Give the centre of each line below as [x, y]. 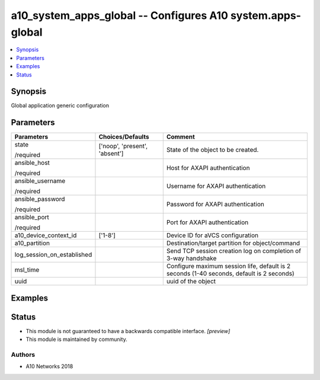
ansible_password [40, 199]
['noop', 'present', [123, 146]
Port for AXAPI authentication [207, 222]
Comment [180, 137]
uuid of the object [191, 282]
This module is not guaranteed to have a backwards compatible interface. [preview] [128, 331]
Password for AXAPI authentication [215, 205]
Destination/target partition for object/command [233, 243]
